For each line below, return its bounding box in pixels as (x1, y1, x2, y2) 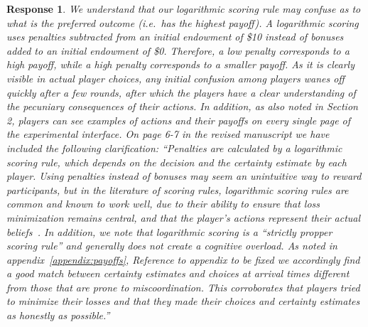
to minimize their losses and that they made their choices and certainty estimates (6, 294, 360, 309)
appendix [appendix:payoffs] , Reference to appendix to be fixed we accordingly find (6, 252, 360, 267)
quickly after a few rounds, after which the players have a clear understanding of (6, 85, 356, 100)
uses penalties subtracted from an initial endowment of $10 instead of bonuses (6, 29, 344, 44)
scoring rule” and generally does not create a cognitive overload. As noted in (6, 238, 337, 253)
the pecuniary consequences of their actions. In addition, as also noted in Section (6, 99, 358, 114)
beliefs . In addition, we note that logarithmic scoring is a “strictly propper (6, 224, 332, 239)
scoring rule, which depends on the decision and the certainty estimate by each (6, 154, 347, 169)
